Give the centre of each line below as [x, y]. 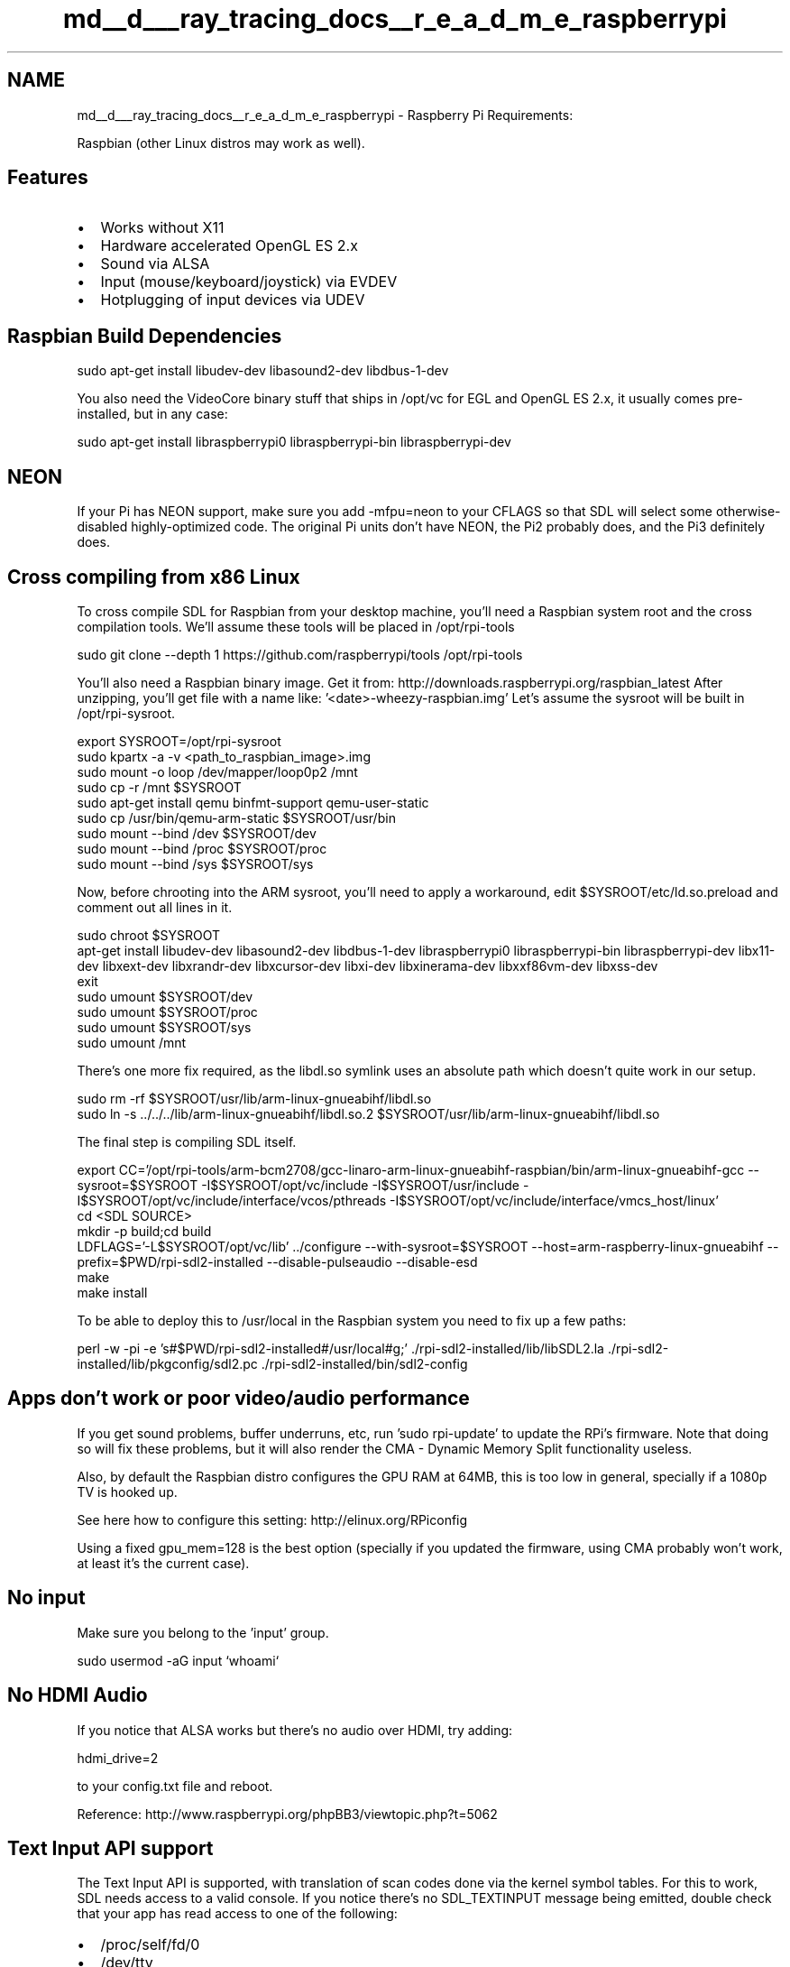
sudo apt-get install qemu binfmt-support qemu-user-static [253, 802]
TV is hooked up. [127, 1491]
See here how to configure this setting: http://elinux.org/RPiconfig [272, 1519]
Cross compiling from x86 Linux [154, 577]
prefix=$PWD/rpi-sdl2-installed [170, 1261]
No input [46, 1598]
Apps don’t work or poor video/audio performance [239, 1399]
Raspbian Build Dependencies [145, 336]
